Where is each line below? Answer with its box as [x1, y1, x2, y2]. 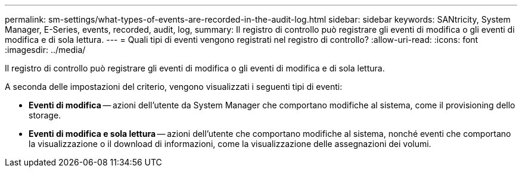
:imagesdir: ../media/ [5, 45, 86, 55]
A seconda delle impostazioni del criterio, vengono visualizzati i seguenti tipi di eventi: [5, 82, 343, 92]
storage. [29, 110, 61, 120]
